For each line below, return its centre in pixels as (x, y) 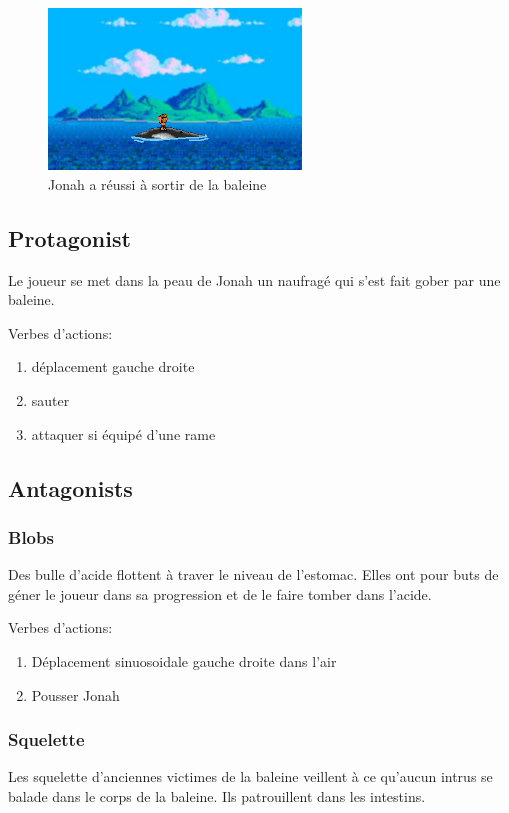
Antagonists (70, 487)
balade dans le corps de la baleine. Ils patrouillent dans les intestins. (217, 796)
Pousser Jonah (75, 694)
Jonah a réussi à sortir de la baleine (157, 183)
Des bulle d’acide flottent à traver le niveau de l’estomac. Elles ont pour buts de (253, 574)
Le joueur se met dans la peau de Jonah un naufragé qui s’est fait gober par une (254, 279)
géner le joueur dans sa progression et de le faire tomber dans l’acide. (220, 593)
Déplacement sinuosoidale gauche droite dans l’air (184, 661)
